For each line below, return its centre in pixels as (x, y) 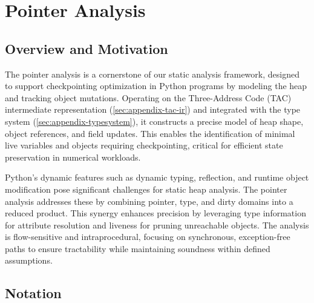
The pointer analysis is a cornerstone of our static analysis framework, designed (152, 74)
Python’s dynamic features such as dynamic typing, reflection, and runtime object (157, 177)
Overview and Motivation (87, 48)
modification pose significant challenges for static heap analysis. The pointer (146, 189)
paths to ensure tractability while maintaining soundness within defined (138, 248)
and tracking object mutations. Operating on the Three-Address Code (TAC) (148, 97)
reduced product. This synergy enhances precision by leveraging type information (155, 213)
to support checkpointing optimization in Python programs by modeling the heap (156, 86)
